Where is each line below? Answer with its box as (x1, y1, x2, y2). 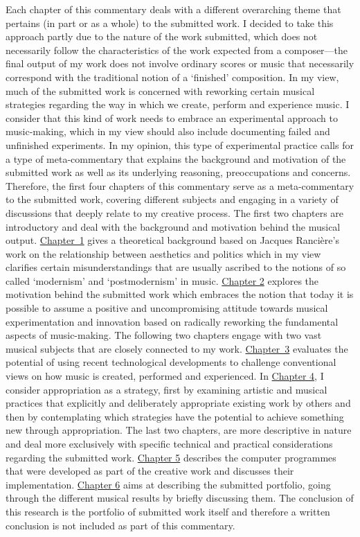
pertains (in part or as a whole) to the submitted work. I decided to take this (6, 15, 334, 30)
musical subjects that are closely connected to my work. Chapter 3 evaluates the (6, 341, 348, 355)
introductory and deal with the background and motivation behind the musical (6, 219, 341, 234)
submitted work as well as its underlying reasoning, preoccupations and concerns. (6, 165, 351, 179)
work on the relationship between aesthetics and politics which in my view (6, 246, 321, 261)
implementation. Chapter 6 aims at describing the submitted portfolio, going (6, 477, 331, 491)
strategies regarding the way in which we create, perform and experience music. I (6, 97, 350, 112)
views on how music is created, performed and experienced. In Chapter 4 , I (6, 369, 324, 383)
